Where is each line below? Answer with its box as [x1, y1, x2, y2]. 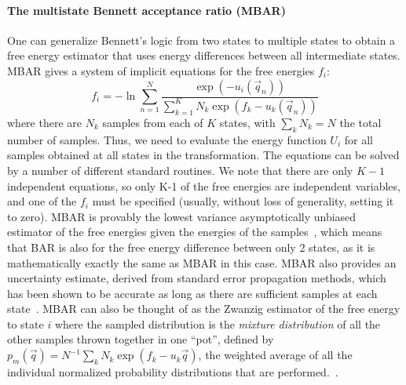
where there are [7, 114, 82, 130]
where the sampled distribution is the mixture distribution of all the [54, 315, 381, 332]
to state [7, 315, 44, 332]
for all [344, 131, 373, 147]
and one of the [7, 193, 77, 209]
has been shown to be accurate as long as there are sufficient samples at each [7, 285, 378, 301]
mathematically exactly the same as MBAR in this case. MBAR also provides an [7, 254, 397, 271]
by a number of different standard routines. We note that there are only [7, 162, 353, 178]
